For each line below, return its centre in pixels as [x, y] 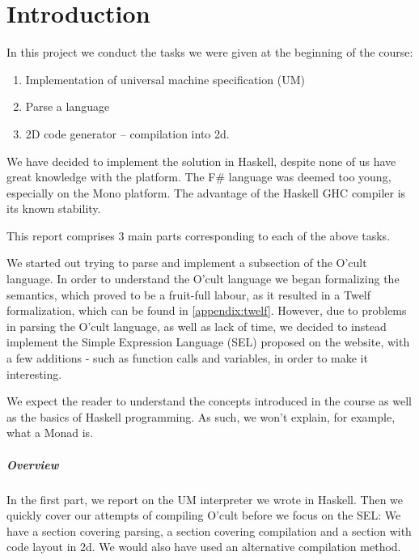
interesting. [34, 373]
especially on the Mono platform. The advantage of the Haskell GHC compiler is [206, 192]
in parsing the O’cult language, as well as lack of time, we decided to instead [197, 326]
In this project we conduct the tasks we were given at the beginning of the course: [210, 52]
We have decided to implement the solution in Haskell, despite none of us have [201, 161]
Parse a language [68, 106]
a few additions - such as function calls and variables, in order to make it [187, 358]
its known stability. [54, 208]
